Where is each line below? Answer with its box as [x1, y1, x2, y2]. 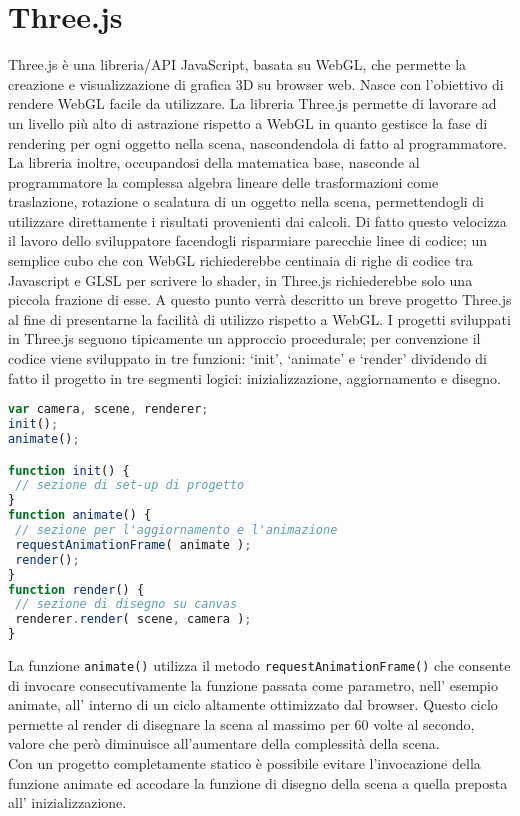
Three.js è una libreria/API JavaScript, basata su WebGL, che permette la [8, 54, 467, 75]
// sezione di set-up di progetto [15, 478, 245, 493]
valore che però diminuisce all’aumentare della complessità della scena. [8, 733, 440, 754]
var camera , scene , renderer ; [8, 402, 209, 417]
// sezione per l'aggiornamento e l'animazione [15, 523, 338, 537]
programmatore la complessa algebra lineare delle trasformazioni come [8, 171, 439, 192]
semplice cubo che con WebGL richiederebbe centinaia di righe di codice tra [8, 250, 473, 271]
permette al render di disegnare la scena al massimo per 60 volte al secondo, [8, 713, 475, 734]
